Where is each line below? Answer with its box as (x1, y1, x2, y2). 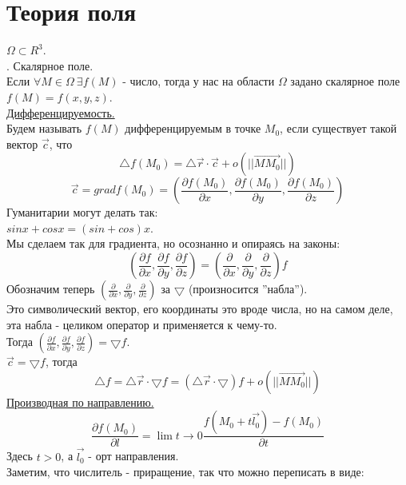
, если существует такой (280, 120, 397, 137)
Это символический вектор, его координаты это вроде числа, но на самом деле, (6, 300, 393, 317)
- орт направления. (88, 447, 179, 464)
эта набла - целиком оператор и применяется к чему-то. (6, 316, 277, 332)
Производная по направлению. (6, 393, 154, 410)
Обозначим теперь (6, 280, 95, 297)
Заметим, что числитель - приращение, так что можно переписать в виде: (6, 463, 364, 480)
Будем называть (6, 120, 82, 137)
